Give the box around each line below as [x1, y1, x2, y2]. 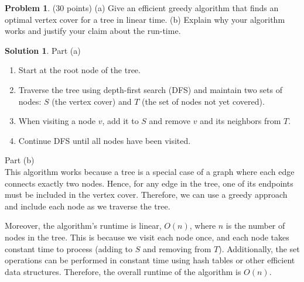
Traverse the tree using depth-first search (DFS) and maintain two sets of [18, 83, 282, 95]
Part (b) [5, 154, 35, 166]
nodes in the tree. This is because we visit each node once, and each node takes [5, 231, 289, 243]
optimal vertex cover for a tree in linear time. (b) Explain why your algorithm [5, 13, 285, 25]
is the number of [226, 219, 285, 232]
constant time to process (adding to [5, 242, 133, 255]
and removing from [142, 242, 211, 255]
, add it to [102, 115, 139, 127]
